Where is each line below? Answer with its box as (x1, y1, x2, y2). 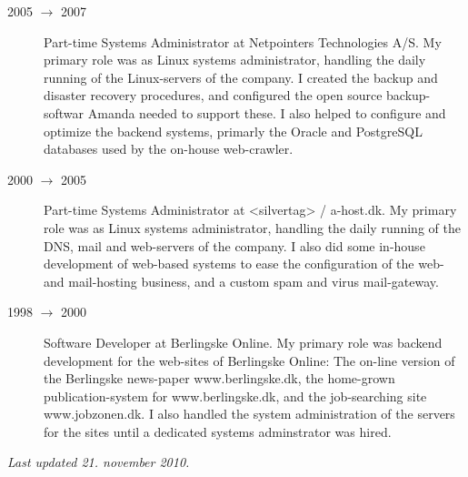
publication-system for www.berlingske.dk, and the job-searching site (44, 386, 427, 405)
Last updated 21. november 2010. (7, 452, 190, 472)
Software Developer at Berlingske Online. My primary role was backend (44, 332, 443, 351)
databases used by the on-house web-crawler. (44, 139, 294, 158)
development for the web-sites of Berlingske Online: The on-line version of (44, 350, 455, 370)
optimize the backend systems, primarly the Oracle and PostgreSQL (44, 121, 423, 140)
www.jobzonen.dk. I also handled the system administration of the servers (44, 404, 455, 423)
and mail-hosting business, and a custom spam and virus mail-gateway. (44, 271, 439, 290)
